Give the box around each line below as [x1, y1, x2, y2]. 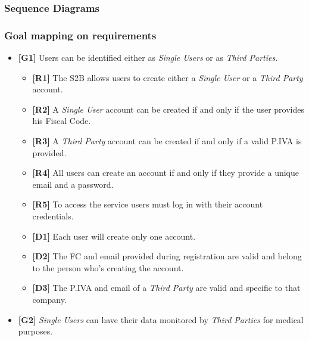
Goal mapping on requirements [4, 27, 157, 42]
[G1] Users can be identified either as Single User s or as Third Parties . [18, 51, 278, 64]
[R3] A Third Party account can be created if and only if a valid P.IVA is [32, 135, 302, 147]
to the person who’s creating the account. [32, 261, 184, 274]
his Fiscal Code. [32, 114, 91, 127]
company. [32, 293, 67, 305]
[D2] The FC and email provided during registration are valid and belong [32, 250, 302, 262]
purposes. [18, 325, 53, 337]
